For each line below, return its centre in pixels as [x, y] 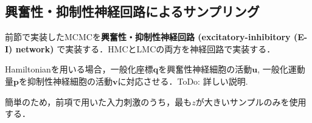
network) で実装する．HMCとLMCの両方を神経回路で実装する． [145, 48]
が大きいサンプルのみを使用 [251, 101]
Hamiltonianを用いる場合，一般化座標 [79, 69]
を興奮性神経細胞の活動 [205, 69]
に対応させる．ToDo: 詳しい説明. [183, 81]
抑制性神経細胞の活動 [70, 81]
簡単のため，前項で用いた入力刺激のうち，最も [99, 101]
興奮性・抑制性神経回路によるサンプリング [132, 11]
